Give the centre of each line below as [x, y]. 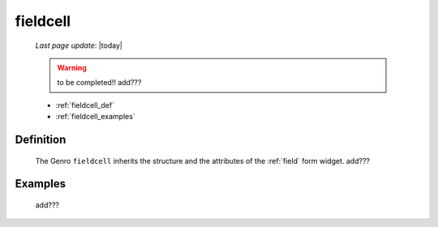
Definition [41, 139]
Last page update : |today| [79, 45]
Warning [72, 67]
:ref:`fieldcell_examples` [95, 117]
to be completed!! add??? [99, 83]
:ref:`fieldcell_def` [85, 105]
